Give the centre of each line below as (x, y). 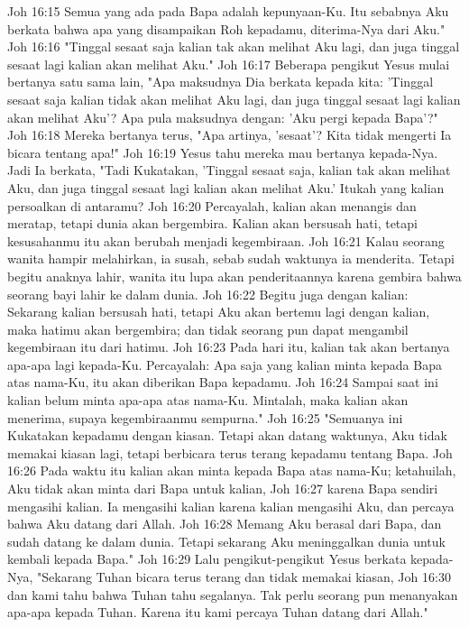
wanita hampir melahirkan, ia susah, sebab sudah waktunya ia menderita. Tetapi (231, 258)
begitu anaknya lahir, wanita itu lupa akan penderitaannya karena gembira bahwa (234, 276)
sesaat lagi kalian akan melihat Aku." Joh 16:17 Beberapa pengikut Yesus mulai (229, 64)
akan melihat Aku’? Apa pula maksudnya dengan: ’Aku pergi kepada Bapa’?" (223, 117)
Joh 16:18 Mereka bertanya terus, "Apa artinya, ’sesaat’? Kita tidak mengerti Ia (230, 135)
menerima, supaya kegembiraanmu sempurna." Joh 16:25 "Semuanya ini (205, 417)
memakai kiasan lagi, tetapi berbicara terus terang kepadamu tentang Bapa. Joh (230, 452)
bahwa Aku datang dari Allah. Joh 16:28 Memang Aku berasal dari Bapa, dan (225, 524)
